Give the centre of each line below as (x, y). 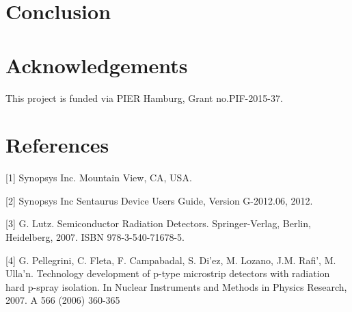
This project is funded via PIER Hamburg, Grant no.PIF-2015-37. (144, 97)
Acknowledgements (97, 65)
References (57, 145)
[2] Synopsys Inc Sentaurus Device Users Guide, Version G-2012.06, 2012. (159, 200)
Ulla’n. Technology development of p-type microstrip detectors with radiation (168, 273)
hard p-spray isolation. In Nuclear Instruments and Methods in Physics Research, (176, 286)
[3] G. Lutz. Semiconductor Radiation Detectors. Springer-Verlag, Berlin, (158, 223)
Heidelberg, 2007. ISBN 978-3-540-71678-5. (95, 237)
